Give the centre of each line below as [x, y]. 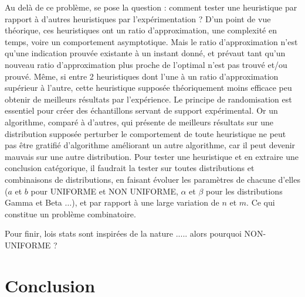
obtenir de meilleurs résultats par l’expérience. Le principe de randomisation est [148, 99]
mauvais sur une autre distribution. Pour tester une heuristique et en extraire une [152, 156]
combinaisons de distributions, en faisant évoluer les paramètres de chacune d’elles [152, 179]
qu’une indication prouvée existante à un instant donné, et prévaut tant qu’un [145, 53]
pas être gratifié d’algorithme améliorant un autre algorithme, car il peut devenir [150, 145]
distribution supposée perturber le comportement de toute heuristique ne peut [145, 133]
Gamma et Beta [33, 202]
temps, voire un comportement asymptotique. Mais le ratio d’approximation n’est [151, 41]
